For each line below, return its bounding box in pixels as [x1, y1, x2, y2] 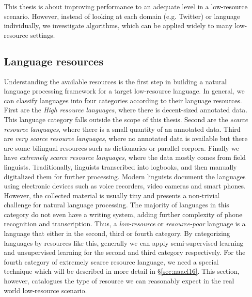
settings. [30, 30, 55, 40]
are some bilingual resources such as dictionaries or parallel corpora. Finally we [4, 142, 239, 153]
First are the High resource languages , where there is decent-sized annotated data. [4, 105, 248, 115]
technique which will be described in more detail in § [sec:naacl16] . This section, [4, 266, 239, 276]
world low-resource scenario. [4, 285, 87, 295]
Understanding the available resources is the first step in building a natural [4, 76, 227, 86]
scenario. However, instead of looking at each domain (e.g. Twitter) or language [4, 11, 240, 21]
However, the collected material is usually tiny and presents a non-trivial [4, 190, 220, 200]
